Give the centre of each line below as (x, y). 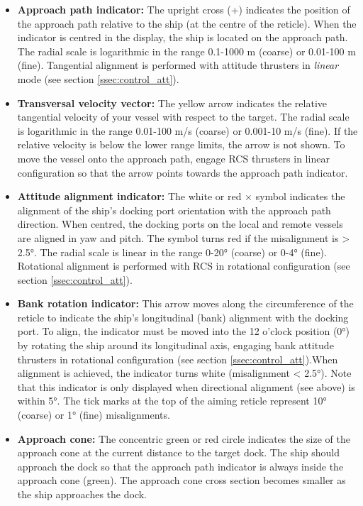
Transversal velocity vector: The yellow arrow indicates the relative (172, 103)
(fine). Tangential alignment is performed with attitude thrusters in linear (178, 65)
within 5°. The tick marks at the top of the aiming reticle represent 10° (172, 401)
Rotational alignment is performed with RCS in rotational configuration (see (184, 266)
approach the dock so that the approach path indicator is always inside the (180, 466)
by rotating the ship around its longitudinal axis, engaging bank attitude (175, 345)
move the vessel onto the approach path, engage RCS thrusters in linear (173, 158)
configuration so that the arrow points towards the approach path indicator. (183, 172)
